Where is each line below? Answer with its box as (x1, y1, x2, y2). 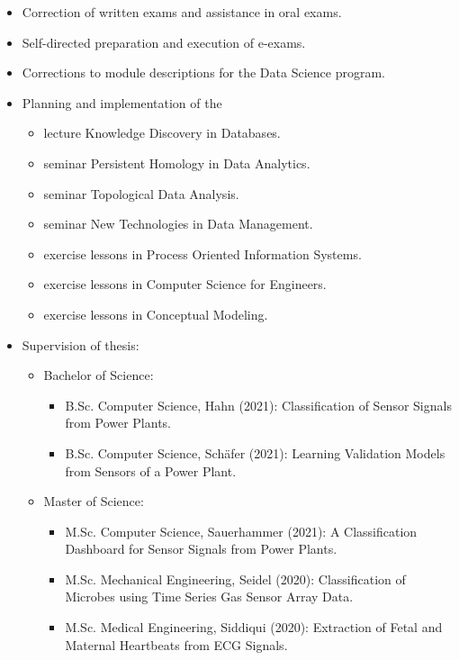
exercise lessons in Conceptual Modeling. (43, 304, 268, 323)
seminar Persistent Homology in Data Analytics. (43, 153, 310, 172)
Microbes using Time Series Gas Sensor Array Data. (65, 587, 354, 606)
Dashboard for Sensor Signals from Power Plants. (65, 539, 337, 558)
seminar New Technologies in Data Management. (43, 214, 313, 233)
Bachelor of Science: (43, 366, 154, 384)
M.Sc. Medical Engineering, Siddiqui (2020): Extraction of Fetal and (65, 618, 443, 637)
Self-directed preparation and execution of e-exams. (22, 32, 306, 51)
